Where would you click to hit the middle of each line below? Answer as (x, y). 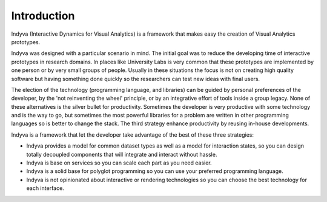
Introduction (43, 16)
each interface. (45, 188)
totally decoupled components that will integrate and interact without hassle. (122, 154)
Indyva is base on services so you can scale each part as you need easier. (119, 163)
